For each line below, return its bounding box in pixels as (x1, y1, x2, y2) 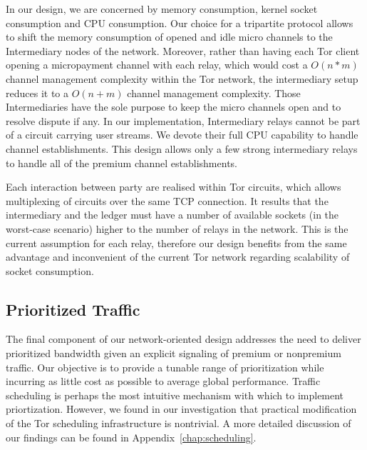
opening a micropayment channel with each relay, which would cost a (6, 57, 308, 72)
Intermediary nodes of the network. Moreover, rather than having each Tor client (6, 43, 360, 58)
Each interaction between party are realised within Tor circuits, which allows (6, 179, 341, 194)
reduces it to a (6, 85, 68, 100)
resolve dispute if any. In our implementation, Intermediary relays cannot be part (6, 113, 361, 128)
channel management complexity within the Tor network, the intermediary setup (6, 71, 358, 86)
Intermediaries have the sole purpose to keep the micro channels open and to (6, 99, 341, 114)
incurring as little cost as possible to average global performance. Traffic (6, 374, 321, 389)
